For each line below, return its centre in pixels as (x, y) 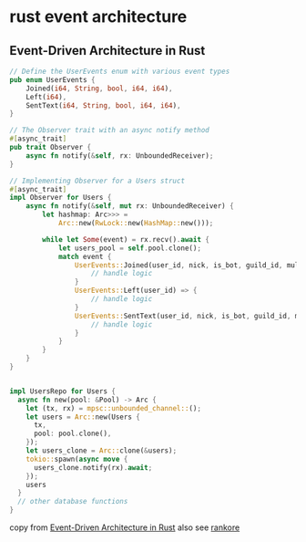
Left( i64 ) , (46, 97)
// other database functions (73, 502)
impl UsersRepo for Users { (63, 391)
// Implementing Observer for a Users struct (97, 181)
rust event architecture (98, 17)
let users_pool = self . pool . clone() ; (130, 248)
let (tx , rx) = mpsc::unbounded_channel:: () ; (114, 408)
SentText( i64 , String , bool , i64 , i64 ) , (103, 105)
